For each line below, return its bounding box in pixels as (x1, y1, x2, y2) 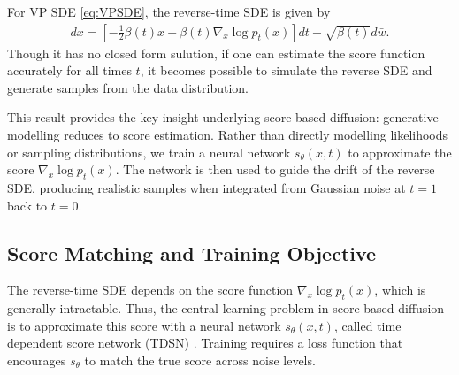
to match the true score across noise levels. (84, 350, 316, 369)
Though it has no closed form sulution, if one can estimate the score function (7, 43, 425, 62)
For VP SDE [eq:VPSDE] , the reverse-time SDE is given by (7, 3, 331, 20)
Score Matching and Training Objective (7, 239, 377, 266)
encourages (7, 350, 66, 369)
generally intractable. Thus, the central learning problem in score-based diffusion (7, 299, 445, 318)
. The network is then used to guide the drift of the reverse (115, 160, 435, 179)
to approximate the (348, 142, 452, 161)
